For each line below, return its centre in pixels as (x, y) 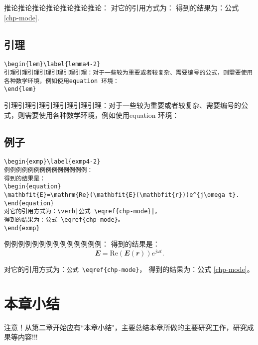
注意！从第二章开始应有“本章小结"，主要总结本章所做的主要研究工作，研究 (126, 327)
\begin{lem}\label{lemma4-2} (52, 64)
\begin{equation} (33, 187)
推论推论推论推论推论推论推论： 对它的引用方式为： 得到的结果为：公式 (122, 7)
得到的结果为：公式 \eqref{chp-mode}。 (64, 220)
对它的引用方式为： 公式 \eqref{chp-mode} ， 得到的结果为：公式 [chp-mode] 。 (129, 269)
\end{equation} (29, 203)
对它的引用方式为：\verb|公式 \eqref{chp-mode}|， (82, 212)
